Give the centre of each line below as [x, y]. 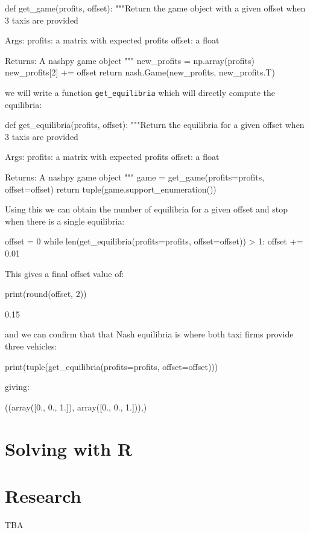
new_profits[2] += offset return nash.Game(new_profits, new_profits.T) [140, 72]
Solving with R [69, 448]
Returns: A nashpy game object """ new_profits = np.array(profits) [130, 60]
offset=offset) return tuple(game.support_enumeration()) [111, 189]
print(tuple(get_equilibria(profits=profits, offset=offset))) [112, 366]
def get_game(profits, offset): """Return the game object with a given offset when [155, 8]
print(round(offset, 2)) [46, 294]
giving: [17, 387]
